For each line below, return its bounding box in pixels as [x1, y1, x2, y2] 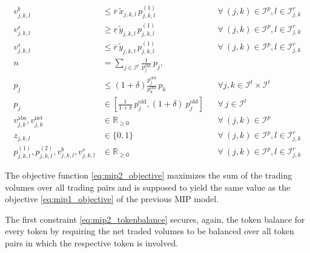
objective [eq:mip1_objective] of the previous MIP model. [5, 192, 219, 205]
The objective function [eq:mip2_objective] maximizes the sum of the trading [5, 169, 292, 182]
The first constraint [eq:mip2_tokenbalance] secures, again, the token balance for [5, 212, 305, 225]
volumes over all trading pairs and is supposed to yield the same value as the [5, 180, 291, 193]
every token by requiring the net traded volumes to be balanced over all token [5, 225, 294, 237]
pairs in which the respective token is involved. [5, 237, 179, 249]
